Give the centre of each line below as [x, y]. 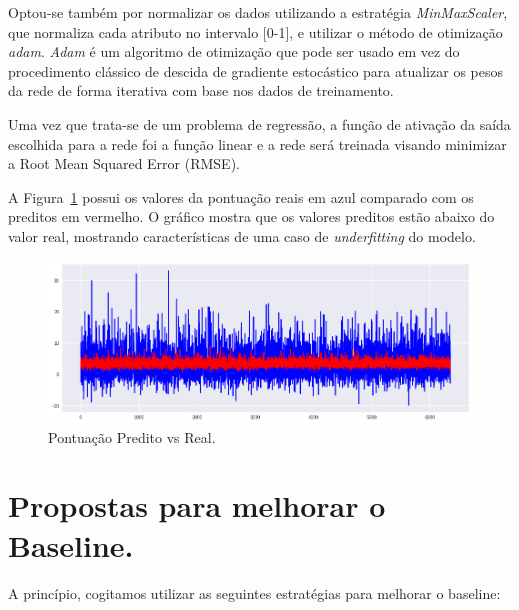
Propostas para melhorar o [197, 505]
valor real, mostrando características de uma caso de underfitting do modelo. [242, 235]
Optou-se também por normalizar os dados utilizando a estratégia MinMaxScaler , [258, 12]
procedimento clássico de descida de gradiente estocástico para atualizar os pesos [255, 70]
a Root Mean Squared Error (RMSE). [124, 163]
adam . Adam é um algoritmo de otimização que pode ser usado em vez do [234, 51]
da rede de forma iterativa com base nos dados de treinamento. [201, 90]
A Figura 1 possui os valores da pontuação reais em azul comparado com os [241, 196]
